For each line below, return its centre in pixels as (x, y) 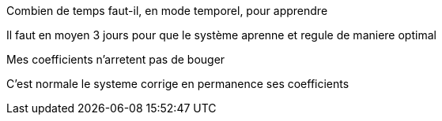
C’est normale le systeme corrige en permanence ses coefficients (178, 84)
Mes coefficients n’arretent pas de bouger (116, 59)
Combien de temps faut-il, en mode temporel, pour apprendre (167, 11)
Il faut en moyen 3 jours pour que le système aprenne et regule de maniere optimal (221, 35)
